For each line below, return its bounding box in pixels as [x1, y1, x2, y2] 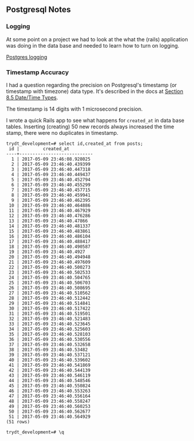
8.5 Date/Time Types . [6, 94, 59, 101]
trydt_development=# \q [6, 429, 65, 435]
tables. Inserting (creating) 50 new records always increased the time [6, 123, 175, 130]
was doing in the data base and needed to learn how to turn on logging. [6, 42, 179, 49]
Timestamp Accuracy [6, 68, 69, 76]
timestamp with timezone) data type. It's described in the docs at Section [6, 88, 183, 95]
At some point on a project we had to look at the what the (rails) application [6, 35, 188, 43]
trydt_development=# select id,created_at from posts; [6, 141, 143, 147]
